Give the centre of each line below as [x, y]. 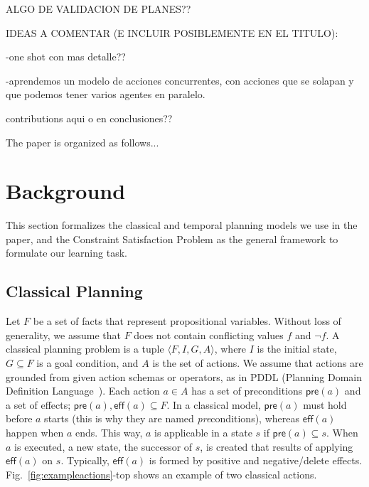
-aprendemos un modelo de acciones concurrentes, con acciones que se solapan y [180, 80]
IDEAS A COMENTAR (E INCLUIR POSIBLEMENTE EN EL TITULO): [172, 32]
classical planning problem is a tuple [85, 349]
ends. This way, [109, 433]
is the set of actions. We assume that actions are [258, 363]
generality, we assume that [63, 335]
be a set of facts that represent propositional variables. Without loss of [187, 321]
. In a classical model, [214, 404]
